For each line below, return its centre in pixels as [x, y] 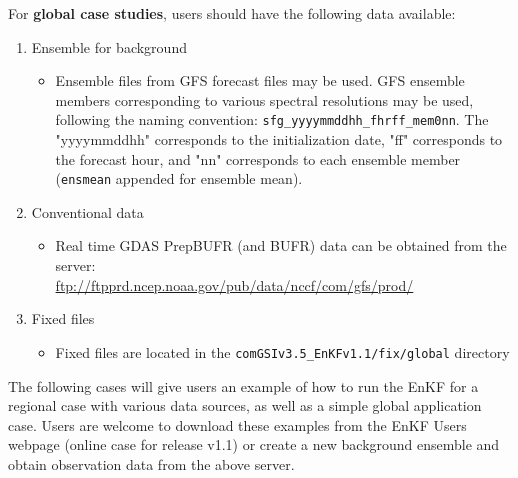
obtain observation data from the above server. [151, 463]
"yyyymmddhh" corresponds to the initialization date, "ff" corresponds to [279, 139]
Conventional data [87, 211]
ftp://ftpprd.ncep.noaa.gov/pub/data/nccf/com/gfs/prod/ [234, 284]
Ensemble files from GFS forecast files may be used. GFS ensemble [260, 80]
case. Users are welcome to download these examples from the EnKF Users [237, 424]
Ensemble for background [109, 46]
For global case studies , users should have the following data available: [232, 13]
